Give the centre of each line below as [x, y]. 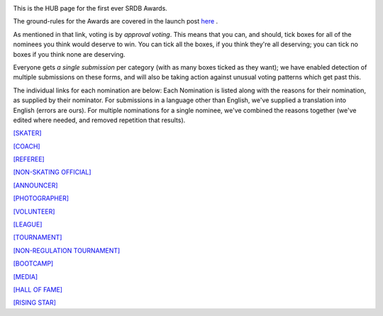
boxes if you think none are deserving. [69, 54]
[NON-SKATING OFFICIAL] [52, 172]
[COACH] [27, 146]
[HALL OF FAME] [38, 289]
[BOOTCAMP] [33, 263]
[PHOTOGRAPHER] [41, 198]
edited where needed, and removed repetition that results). [99, 120]
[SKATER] [27, 133]
